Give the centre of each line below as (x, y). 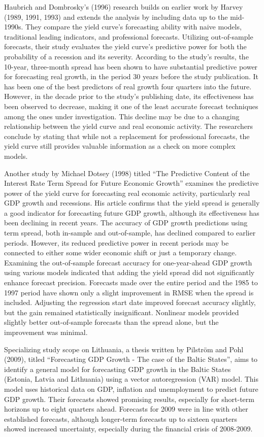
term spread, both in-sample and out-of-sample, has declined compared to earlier (130, 233)
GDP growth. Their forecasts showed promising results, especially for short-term (129, 399)
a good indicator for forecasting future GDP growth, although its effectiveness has (132, 212)
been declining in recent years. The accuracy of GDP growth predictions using (126, 223)
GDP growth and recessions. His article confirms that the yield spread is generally (132, 203)
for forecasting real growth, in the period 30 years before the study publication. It (131, 76)
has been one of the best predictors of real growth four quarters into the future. (128, 86)
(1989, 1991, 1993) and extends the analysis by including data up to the (116, 16)
